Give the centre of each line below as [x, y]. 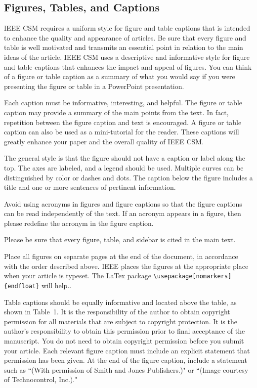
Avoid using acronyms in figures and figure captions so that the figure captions [123, 203]
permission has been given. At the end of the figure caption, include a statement [126, 360]
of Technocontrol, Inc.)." [41, 379]
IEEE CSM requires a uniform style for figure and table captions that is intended [127, 28]
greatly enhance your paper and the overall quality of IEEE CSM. [104, 141]
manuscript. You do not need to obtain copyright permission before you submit [124, 340]
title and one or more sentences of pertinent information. [90, 187]
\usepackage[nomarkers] [193, 277]
